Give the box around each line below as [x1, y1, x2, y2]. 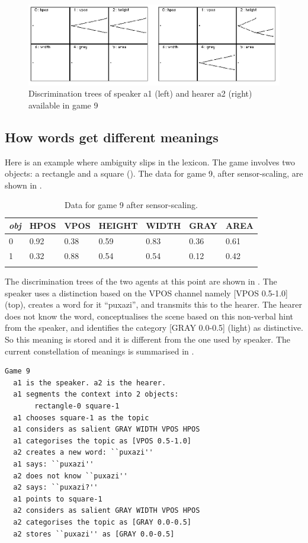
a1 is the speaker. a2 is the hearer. [13, 378, 166, 387]
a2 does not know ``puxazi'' [13, 471, 128, 480]
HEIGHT [98, 219, 138, 232]
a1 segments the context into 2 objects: [13, 390, 179, 399]
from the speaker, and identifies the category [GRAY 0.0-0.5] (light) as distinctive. [5, 321, 303, 334]
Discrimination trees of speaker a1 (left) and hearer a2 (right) [28, 87, 252, 100]
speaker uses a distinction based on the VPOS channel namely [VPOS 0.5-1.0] [5, 286, 288, 299]
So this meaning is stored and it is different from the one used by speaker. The [5, 333, 291, 346]
